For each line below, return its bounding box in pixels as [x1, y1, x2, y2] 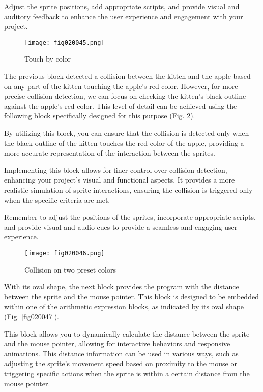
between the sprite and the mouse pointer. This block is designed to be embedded [4, 291, 259, 301]
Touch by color [24, 53, 71, 64]
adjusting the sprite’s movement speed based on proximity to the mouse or [4, 358, 237, 369]
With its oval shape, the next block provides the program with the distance [4, 281, 239, 292]
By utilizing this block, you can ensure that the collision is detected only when [4, 128, 249, 138]
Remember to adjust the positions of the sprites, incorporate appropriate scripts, [4, 212, 256, 222]
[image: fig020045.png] [24, 39, 105, 46]
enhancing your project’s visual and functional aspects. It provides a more [4, 174, 235, 185]
